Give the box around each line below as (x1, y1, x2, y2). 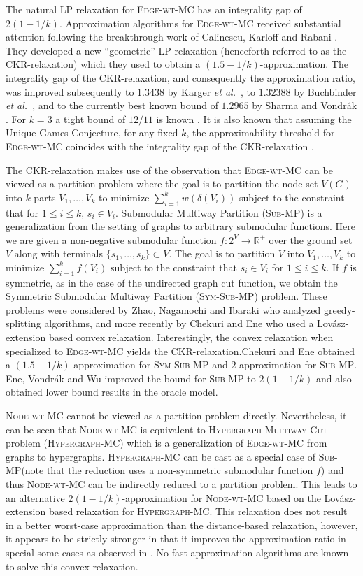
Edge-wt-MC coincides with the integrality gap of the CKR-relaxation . (6, 138, 314, 153)
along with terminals (14, 246, 103, 261)
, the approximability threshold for (186, 125, 335, 140)
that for (6, 205, 39, 219)
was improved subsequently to (6, 84, 134, 99)
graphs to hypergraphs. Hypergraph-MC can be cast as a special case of (6, 449, 315, 463)
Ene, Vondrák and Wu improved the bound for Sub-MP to (6, 370, 256, 385)
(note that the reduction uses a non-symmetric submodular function (21, 463, 313, 477)
